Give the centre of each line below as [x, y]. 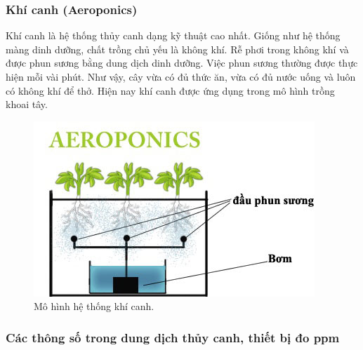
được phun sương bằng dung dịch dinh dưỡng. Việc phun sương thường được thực [182, 63]
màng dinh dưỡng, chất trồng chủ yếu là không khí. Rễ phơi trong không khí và [177, 49]
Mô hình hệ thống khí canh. [94, 306]
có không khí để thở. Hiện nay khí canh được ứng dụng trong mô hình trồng [170, 90]
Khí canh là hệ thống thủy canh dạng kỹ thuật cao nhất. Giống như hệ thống [173, 35]
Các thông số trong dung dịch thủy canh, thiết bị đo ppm [173, 337]
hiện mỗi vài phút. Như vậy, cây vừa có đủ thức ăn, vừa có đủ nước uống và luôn [181, 76]
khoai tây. [27, 104]
